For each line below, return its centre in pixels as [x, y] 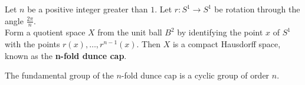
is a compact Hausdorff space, [227, 44]
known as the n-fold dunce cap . [66, 55]
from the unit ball [130, 32]
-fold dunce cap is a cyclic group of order [195, 75]
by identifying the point [220, 32]
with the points [32, 44]
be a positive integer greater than [88, 9]
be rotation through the [257, 9]
